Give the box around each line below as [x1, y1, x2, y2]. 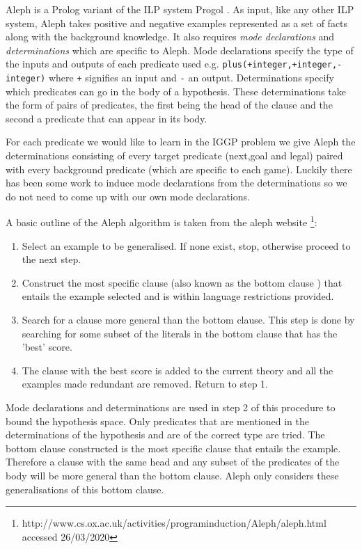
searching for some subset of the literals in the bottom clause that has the [22, 326, 338, 340]
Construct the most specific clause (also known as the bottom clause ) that [22, 275, 343, 289]
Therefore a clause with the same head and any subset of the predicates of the [6, 454, 340, 469]
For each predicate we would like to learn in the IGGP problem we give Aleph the [6, 134, 356, 149]
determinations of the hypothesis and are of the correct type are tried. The [6, 427, 325, 442]
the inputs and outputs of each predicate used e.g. [6, 56, 219, 71]
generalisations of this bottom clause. [6, 482, 164, 496]
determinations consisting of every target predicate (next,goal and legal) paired [6, 148, 343, 163]
